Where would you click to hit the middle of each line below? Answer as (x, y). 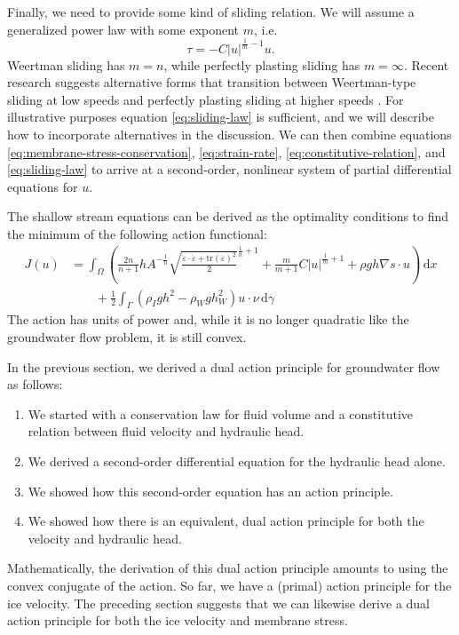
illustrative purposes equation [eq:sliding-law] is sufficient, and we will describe (221, 117)
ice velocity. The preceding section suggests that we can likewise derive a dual (218, 603)
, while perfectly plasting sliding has (262, 64)
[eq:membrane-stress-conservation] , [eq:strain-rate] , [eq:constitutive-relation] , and (226, 151)
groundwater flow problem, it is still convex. (127, 337)
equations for (43, 186)
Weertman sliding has (66, 64)
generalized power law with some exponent (123, 29)
